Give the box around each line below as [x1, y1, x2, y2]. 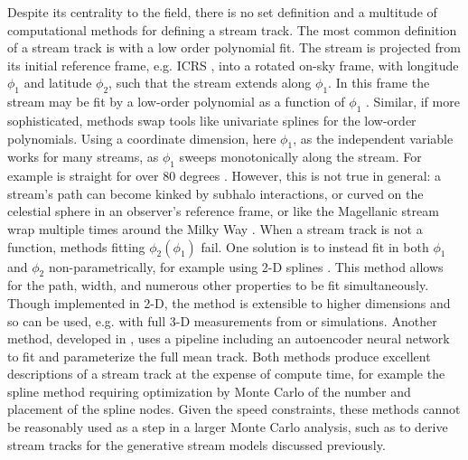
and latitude [23, 73, 92, 92]
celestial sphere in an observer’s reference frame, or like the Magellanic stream [7, 202, 439, 221]
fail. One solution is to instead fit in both [201, 237, 429, 256]
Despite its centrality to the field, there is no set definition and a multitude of [7, 3, 437, 21]
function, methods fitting [7, 237, 145, 256]
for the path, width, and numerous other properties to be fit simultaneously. [7, 276, 429, 295]
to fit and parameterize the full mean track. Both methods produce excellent [7, 346, 431, 365]
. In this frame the [328, 73, 430, 92]
